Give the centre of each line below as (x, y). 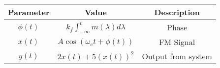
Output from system (177, 56)
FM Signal (177, 42)
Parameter (29, 12)
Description (177, 12)
